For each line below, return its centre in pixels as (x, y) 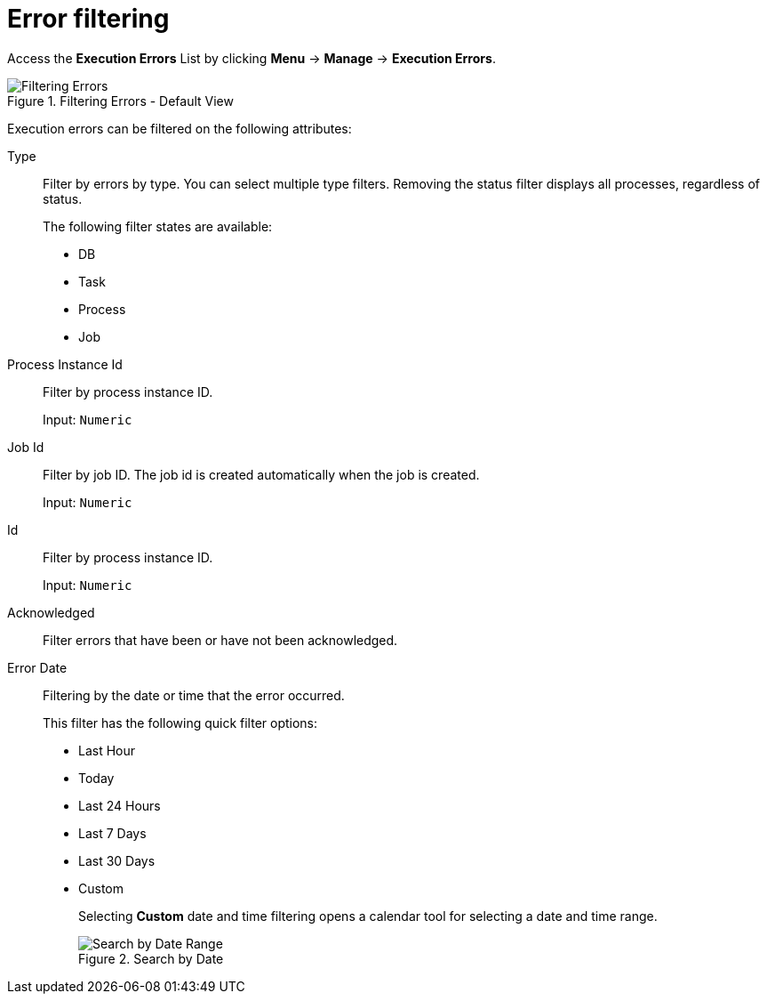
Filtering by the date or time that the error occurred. (194, 695)
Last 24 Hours (120, 805)
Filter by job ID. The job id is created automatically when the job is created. (261, 474)
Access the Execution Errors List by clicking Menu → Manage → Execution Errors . (252, 58)
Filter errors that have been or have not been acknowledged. (220, 640)
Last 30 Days (117, 860)
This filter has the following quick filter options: (180, 722)
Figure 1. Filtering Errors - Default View (120, 101)
